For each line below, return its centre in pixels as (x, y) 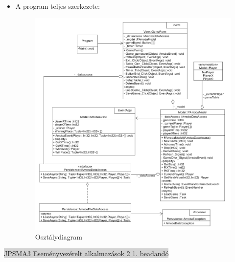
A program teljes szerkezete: (58, 6)
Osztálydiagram (59, 237)
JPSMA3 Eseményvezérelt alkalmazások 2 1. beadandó (86, 253)
